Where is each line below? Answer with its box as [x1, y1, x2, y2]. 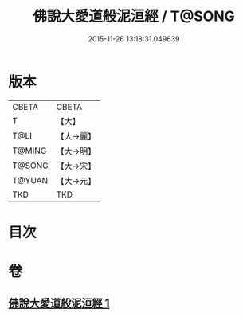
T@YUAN [12, 174, 49, 186]
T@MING [12, 145, 47, 156]
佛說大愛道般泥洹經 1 [8, 296, 110, 311]
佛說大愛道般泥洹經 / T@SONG [33, 7, 235, 25]
